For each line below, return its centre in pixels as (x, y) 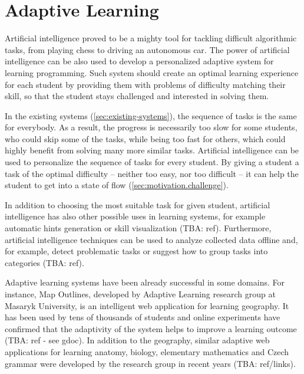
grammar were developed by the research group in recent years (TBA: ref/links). (150, 363)
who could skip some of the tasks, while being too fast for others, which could (145, 138)
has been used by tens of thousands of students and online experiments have (143, 317)
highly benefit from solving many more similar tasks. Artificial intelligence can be (152, 150)
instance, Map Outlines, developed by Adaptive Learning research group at (140, 294)
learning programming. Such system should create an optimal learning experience (152, 72)
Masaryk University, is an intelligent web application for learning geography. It (147, 305)
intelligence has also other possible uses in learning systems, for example (135, 216)
